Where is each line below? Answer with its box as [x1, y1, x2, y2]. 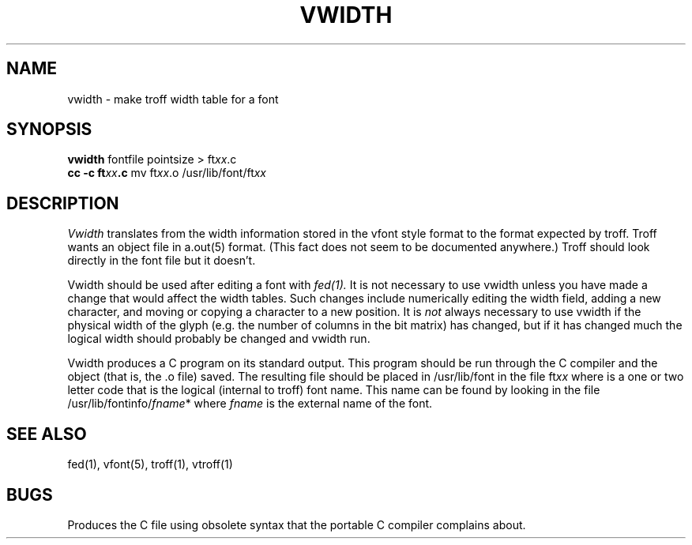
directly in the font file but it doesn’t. [67, 254, 256, 268]
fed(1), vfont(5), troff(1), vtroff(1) [67, 457, 233, 472]
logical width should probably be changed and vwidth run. [67, 332, 370, 346]
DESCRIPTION [6, 193, 119, 213]
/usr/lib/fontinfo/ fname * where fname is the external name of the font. [67, 397, 433, 411]
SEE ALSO [6, 423, 87, 444]
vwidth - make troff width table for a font [67, 92, 279, 106]
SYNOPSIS [6, 119, 92, 140]
